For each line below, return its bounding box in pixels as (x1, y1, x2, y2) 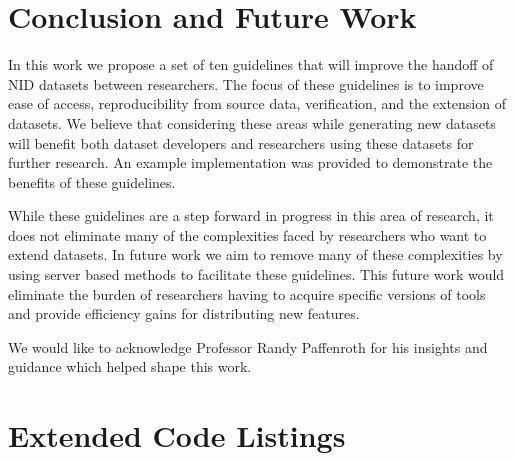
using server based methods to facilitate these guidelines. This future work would (8, 264, 505, 285)
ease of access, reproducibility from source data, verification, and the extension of (8, 93, 506, 114)
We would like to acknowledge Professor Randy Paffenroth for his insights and (8, 336, 488, 357)
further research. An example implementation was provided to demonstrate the (8, 152, 493, 173)
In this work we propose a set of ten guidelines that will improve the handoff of (8, 54, 494, 75)
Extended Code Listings (8, 415, 346, 456)
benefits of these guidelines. (8, 171, 176, 192)
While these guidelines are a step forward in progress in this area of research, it (8, 205, 494, 226)
